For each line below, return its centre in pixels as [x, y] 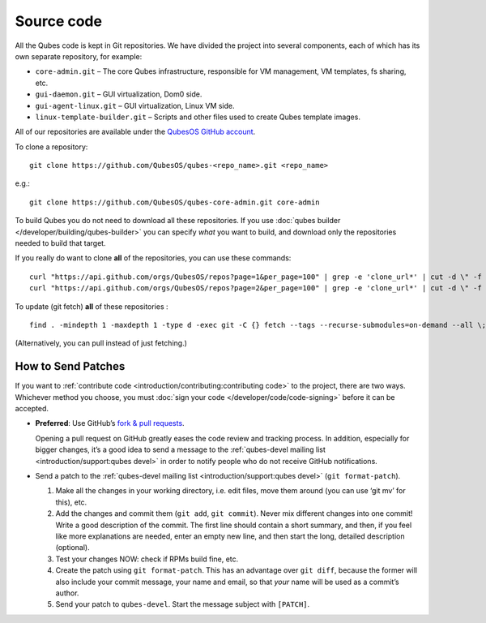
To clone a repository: [51, 147]
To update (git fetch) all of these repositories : [92, 306]
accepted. [32, 409]
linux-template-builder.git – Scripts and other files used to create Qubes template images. [198, 117]
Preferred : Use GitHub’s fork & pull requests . [110, 423]
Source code [59, 21]
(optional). [72, 548]
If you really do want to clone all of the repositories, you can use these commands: [153, 258]
